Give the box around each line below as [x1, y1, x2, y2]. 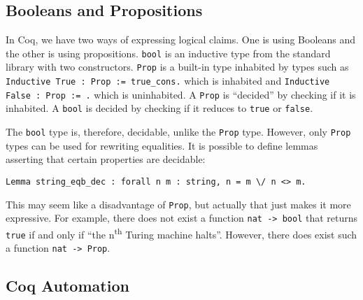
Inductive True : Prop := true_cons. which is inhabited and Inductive [6, 73, 330, 88]
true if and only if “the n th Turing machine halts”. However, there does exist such [6, 224, 357, 241]
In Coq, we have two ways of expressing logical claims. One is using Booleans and [6, 32, 356, 47]
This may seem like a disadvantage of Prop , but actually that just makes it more [6, 197, 351, 211]
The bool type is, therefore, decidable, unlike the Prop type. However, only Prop [6, 124, 351, 139]
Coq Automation [6, 275, 129, 297]
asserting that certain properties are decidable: [6, 152, 206, 166]
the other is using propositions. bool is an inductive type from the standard [6, 45, 331, 60]
